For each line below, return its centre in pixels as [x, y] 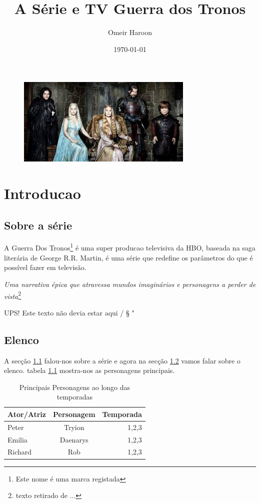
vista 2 [13, 295]
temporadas [75, 397]
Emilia [17, 439]
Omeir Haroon [130, 32]
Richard [20, 452]
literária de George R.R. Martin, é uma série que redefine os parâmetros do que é [128, 257]
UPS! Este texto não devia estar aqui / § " [69, 312]
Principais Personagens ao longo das [75, 387]
